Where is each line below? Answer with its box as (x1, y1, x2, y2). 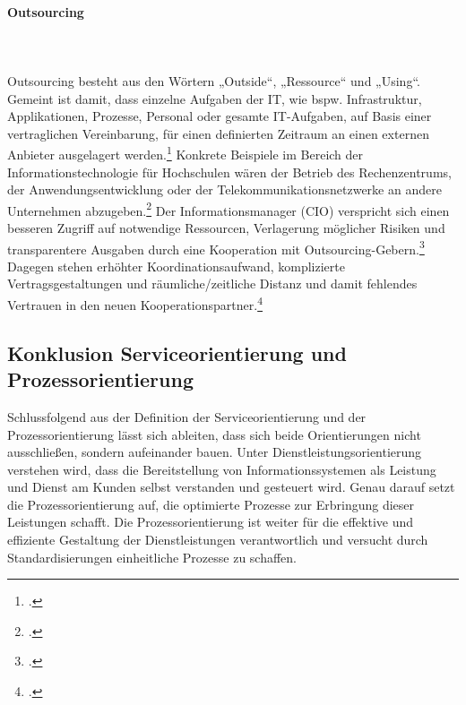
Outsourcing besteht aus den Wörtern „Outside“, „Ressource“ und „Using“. (7, 71, 420, 90)
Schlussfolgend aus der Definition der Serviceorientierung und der (7, 407, 367, 426)
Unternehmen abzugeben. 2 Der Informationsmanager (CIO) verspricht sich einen (7, 198, 450, 219)
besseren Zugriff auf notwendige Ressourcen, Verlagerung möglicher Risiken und (7, 219, 445, 237)
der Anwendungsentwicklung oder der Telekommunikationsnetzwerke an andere (7, 180, 442, 199)
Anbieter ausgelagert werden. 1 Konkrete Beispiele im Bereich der (7, 142, 364, 164)
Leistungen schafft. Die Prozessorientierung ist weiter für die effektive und (7, 512, 414, 531)
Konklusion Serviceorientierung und (7, 339, 347, 366)
